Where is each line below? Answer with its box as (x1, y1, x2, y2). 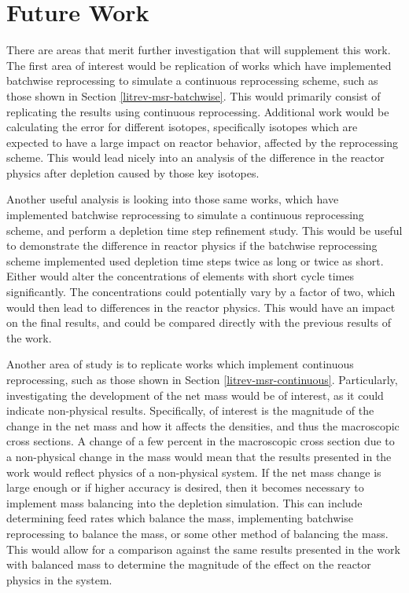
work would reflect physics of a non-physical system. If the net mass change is (6, 463, 381, 480)
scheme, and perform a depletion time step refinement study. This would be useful (6, 221, 403, 238)
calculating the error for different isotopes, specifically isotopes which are (6, 119, 358, 135)
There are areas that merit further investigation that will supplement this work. (6, 42, 391, 58)
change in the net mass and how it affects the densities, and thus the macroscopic (6, 417, 400, 434)
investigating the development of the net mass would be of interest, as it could (6, 386, 384, 403)
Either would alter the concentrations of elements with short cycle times (6, 268, 355, 284)
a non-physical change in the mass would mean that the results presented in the (6, 448, 392, 464)
